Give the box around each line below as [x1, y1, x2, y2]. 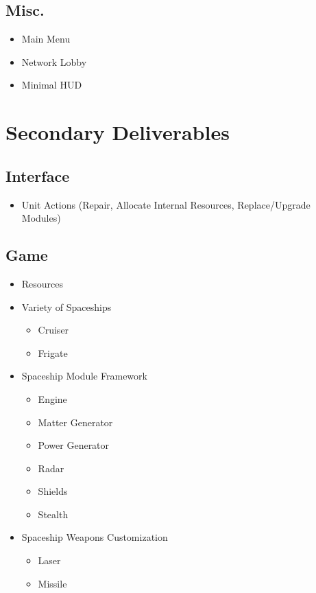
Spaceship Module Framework [21, 369, 147, 383]
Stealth [38, 507, 69, 521]
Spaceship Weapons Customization [21, 530, 168, 544]
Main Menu [21, 32, 71, 46]
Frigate [38, 345, 68, 360]
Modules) [21, 211, 61, 225]
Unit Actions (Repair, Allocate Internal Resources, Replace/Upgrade [21, 197, 311, 211]
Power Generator [38, 438, 110, 452]
